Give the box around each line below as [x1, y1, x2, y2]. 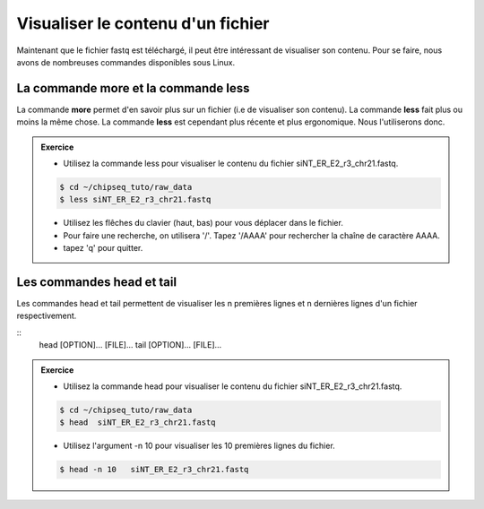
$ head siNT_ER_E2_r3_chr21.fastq [59, 418, 216, 427]
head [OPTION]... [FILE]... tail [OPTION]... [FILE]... [39, 340, 222, 350]
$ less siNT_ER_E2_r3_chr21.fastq [59, 194, 212, 205]
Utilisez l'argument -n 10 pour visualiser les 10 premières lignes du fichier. [63, 440, 335, 452]
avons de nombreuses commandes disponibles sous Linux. [16, 56, 236, 67]
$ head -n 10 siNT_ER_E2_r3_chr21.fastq [59, 464, 249, 475]
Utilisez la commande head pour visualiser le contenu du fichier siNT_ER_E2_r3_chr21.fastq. [63, 381, 402, 392]
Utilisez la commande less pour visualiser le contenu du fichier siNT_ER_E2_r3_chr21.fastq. [63, 158, 399, 169]
